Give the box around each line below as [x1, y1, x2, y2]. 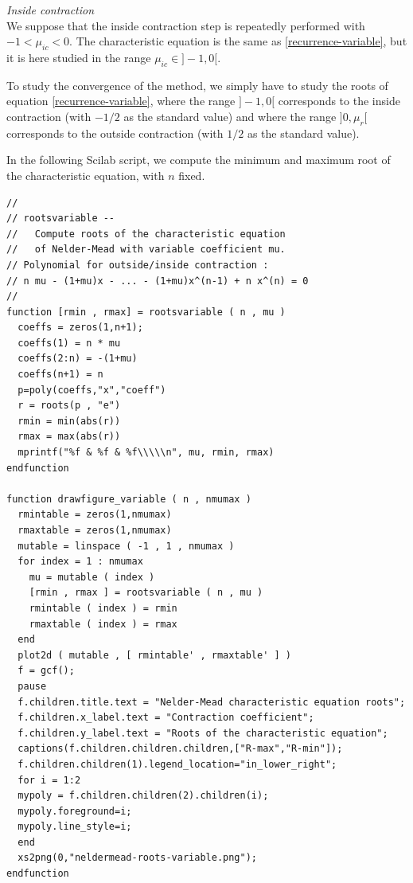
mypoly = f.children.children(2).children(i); [18, 790, 269, 802]
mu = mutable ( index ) [29, 571, 155, 583]
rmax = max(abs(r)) [18, 431, 121, 443]
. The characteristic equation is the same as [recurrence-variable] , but [69, 33, 407, 49]
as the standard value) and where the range [123, 107, 337, 124]
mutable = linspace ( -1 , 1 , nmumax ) [18, 540, 235, 552]
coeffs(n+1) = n [18, 369, 103, 381]
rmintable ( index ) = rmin [29, 602, 177, 614]
